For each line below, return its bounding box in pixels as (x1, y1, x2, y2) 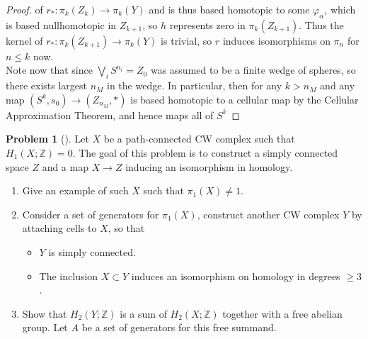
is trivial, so (161, 33, 212, 48)
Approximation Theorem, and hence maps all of (6, 107, 214, 122)
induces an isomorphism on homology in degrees (131, 268, 340, 283)
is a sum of (120, 306, 167, 321)
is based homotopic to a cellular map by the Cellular (130, 91, 359, 106)
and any (320, 78, 355, 93)
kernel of (6, 33, 43, 48)
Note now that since (6, 62, 93, 77)
